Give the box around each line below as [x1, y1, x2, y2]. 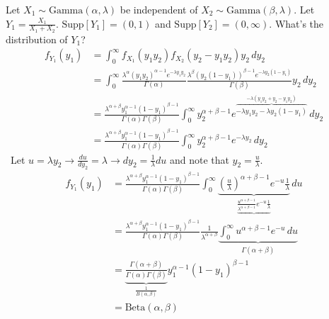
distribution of [6, 31, 68, 46]
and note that [169, 152, 229, 167]
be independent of [120, 2, 198, 16]
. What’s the [269, 16, 324, 30]
